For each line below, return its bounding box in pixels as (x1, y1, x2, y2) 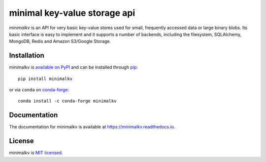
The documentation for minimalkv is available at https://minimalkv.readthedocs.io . (9, 124, 175, 130)
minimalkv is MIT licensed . (9, 150, 63, 156)
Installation (9, 51, 44, 60)
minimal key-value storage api (9, 7, 135, 18)
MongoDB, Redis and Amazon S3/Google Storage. (9, 39, 111, 44)
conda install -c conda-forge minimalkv (18, 98, 117, 104)
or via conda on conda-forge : (9, 87, 69, 93)
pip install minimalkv (18, 76, 73, 81)
